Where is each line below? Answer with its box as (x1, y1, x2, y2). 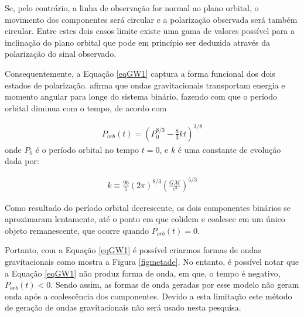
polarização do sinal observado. (5, 47, 117, 60)
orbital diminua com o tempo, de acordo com (5, 101, 167, 114)
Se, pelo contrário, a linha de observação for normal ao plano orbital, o (5, 2, 259, 13)
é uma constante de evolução (177, 143, 281, 155)
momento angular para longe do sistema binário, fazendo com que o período (5, 90, 278, 103)
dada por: (5, 155, 39, 167)
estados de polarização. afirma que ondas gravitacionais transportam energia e (5, 79, 285, 91)
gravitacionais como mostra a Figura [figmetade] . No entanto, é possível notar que (5, 255, 299, 267)
